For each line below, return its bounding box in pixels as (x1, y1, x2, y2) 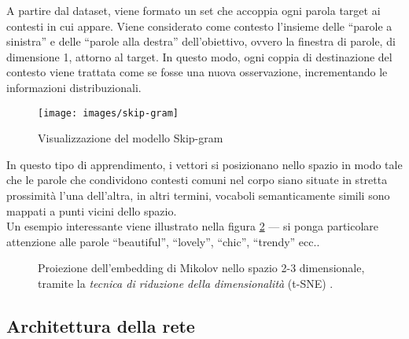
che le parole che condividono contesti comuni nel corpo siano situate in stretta (6, 171, 388, 188)
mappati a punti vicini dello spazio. (6, 202, 177, 219)
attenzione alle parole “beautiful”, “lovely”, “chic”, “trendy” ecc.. (6, 233, 320, 249)
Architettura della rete (6, 313, 195, 337)
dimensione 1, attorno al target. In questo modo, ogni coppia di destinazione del (6, 48, 392, 64)
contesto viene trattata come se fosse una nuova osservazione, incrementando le (6, 64, 388, 80)
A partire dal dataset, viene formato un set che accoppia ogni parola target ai (6, 2, 381, 18)
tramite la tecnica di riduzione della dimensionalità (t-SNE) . (38, 275, 333, 291)
